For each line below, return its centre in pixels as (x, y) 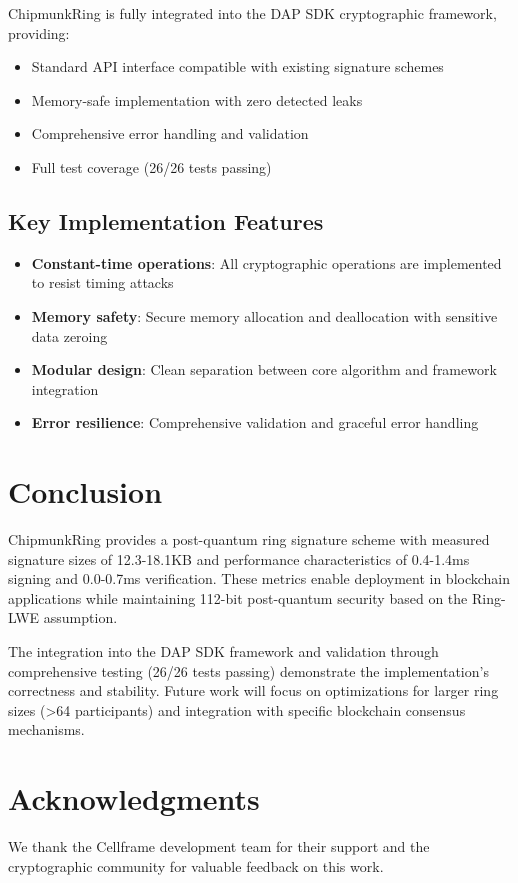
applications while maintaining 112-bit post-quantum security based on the (238, 597)
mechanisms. (46, 729)
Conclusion (85, 491)
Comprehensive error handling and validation (170, 133)
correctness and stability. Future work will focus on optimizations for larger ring (253, 690)
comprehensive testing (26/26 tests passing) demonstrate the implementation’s (248, 670)
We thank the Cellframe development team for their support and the (219, 846)
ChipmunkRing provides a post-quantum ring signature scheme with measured (249, 539)
